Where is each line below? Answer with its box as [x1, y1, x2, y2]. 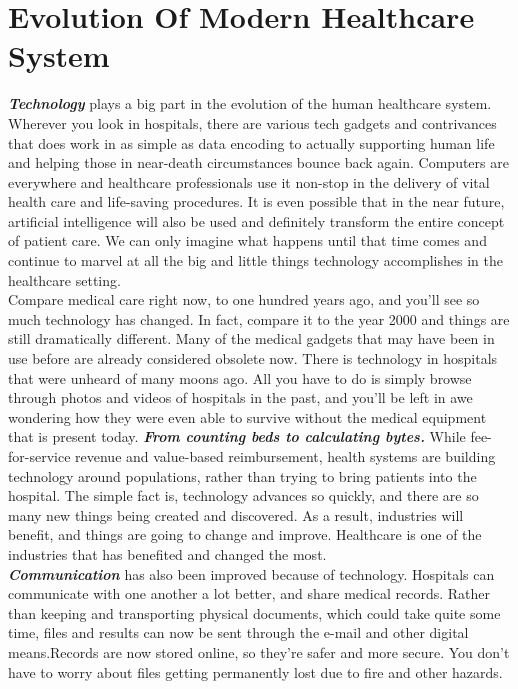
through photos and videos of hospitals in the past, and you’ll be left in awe [8, 387, 473, 408]
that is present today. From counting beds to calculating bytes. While [8, 426, 466, 447]
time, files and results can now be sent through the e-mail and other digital [8, 622, 469, 643]
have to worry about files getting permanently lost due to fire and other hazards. [8, 661, 503, 682]
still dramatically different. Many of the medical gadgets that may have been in [8, 328, 495, 349]
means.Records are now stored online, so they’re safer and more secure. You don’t [8, 641, 510, 662]
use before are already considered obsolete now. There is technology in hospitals [8, 348, 498, 369]
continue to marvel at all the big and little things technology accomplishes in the [8, 250, 503, 271]
